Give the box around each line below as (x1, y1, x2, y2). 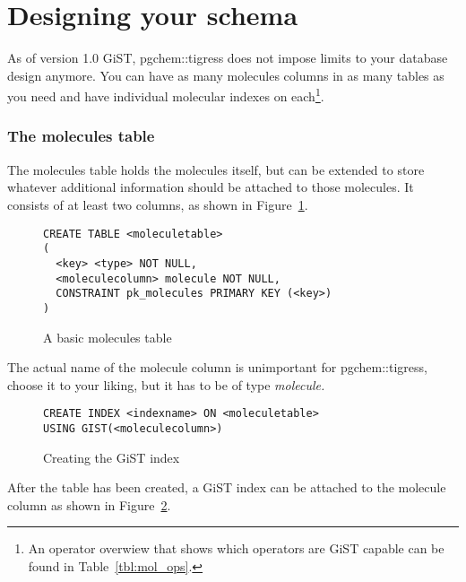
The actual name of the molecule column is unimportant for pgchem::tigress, (7, 358, 427, 377)
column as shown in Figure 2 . (7, 495, 171, 514)
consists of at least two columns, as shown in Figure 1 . (7, 195, 308, 213)
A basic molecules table (43, 327, 172, 346)
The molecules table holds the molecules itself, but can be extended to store (7, 160, 425, 178)
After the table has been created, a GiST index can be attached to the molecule (7, 478, 446, 497)
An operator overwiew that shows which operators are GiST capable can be (28, 539, 444, 558)
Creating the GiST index (43, 447, 180, 466)
